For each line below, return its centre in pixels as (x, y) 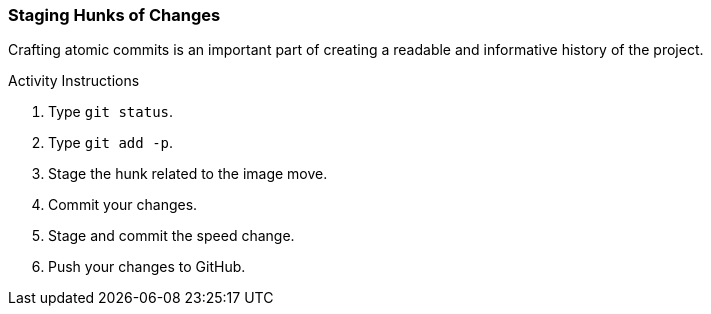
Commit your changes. (123, 205)
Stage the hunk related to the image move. (188, 174)
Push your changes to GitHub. (147, 267)
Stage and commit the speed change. (171, 236)
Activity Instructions (74, 81)
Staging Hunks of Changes (114, 15)
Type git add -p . (111, 143)
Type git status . (111, 112)
